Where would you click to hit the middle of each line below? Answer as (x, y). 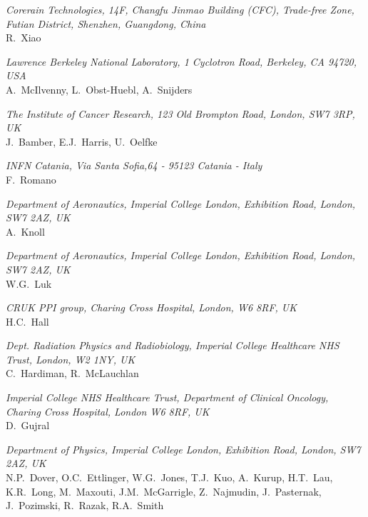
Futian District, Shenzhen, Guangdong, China (106, 23)
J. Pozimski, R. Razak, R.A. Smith (85, 505)
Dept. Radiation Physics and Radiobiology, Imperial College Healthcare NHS (173, 345)
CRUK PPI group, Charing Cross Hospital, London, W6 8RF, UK (152, 307)
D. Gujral (28, 425)
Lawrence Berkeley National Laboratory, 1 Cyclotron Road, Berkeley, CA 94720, (181, 61)
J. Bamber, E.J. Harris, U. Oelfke (82, 141)
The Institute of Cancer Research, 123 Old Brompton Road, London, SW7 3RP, (180, 113)
